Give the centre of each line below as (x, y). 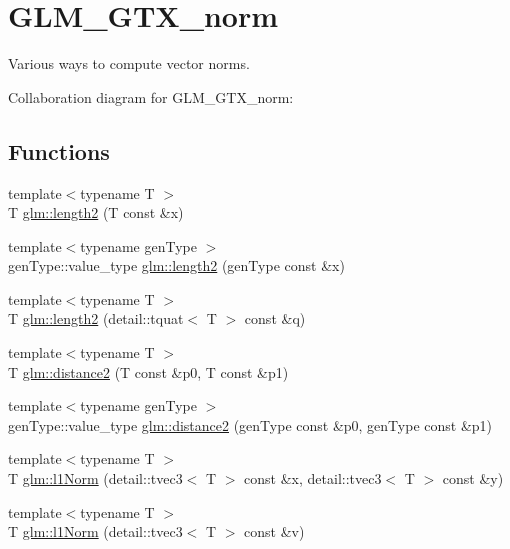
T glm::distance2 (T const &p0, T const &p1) (148, 371)
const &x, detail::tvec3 (313, 478)
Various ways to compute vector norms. (129, 63)
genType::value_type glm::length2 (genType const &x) (176, 265)
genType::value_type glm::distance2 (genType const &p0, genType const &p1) (250, 424)
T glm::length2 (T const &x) (96, 212)
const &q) (275, 318)
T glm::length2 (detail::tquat (96, 318)
